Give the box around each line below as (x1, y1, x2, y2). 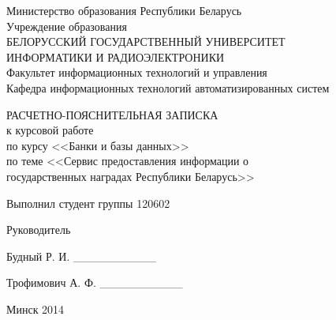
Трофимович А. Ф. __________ (6, 274, 183, 291)
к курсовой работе (6, 122, 94, 138)
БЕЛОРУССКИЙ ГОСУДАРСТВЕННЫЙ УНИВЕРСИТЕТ (6, 33, 286, 50)
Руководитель (6, 221, 71, 238)
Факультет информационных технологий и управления (6, 64, 267, 81)
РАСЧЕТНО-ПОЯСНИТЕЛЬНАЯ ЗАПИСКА (6, 106, 218, 122)
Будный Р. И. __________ (6, 247, 156, 264)
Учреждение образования (6, 17, 127, 34)
